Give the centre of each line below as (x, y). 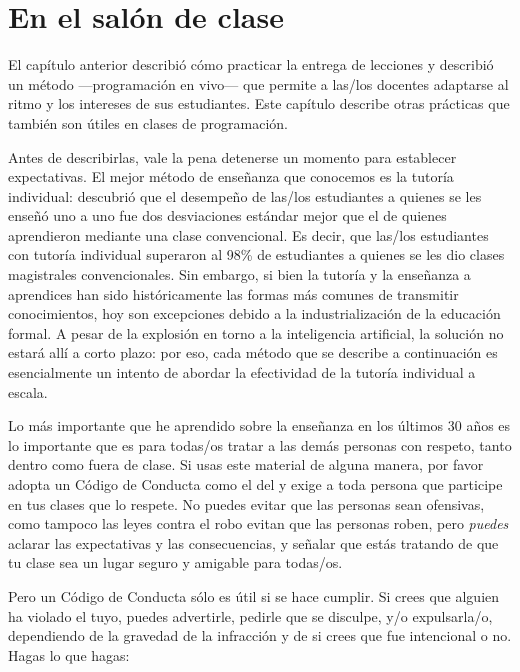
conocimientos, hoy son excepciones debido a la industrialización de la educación (254, 313)
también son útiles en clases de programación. (148, 122)
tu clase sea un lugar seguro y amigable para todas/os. (175, 562)
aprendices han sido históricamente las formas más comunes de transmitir (233, 293)
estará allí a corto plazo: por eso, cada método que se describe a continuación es (253, 352)
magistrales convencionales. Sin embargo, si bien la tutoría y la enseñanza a (239, 274)
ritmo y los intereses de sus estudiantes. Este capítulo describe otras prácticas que (259, 103)
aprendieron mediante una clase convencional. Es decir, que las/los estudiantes (248, 234)
